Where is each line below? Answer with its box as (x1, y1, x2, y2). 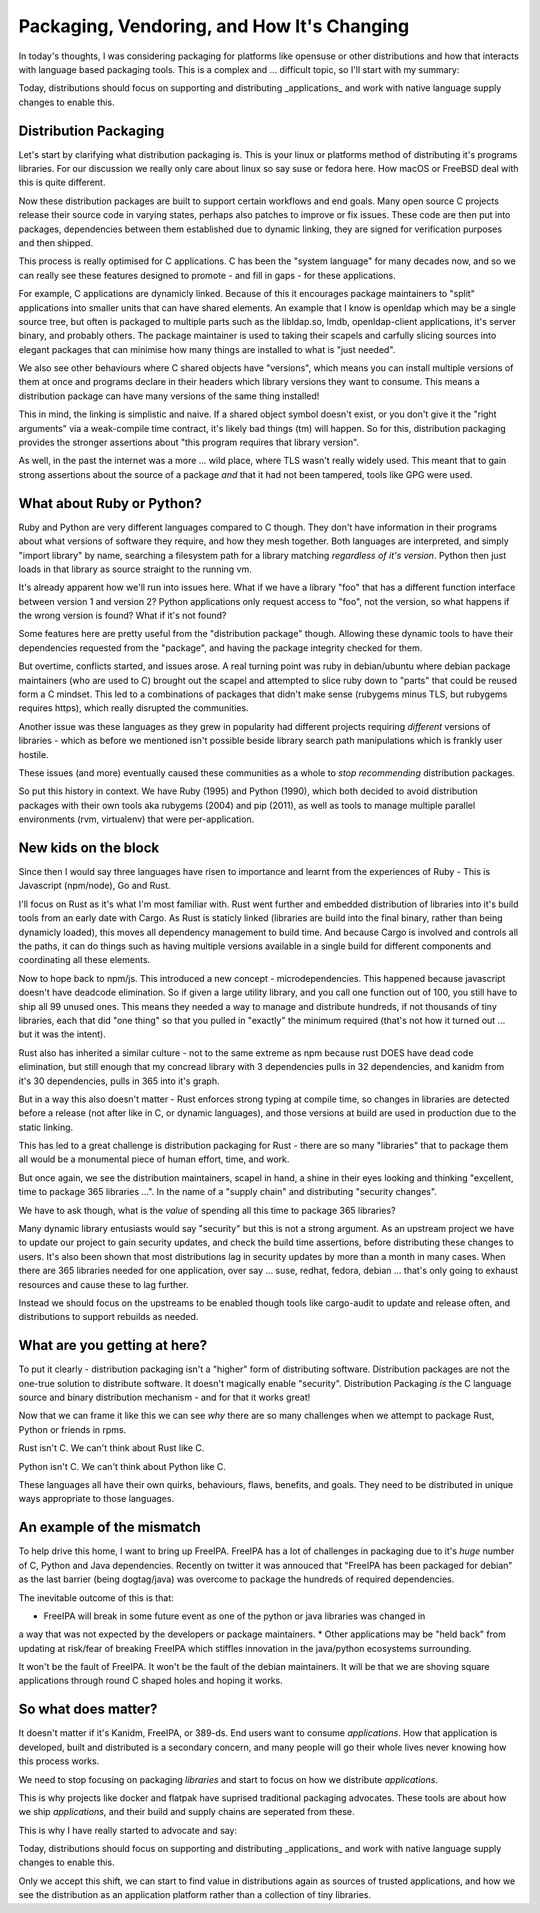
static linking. (18, 1121, 74, 1133)
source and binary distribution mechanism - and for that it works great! (18, 1391, 311, 1404)
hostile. (18, 748, 49, 760)
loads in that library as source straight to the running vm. (18, 563, 252, 575)
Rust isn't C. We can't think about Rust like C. (18, 1442, 205, 1454)
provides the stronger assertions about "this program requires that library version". (18, 436, 360, 449)
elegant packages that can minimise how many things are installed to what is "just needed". (18, 343, 396, 355)
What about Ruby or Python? (18, 495, 202, 512)
